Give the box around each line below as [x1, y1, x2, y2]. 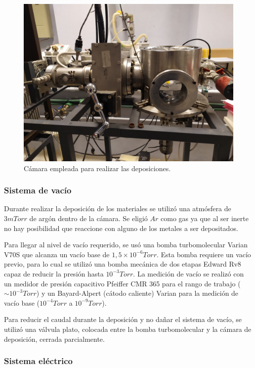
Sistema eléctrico [4, 355, 73, 367]
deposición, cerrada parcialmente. [4, 333, 105, 344]
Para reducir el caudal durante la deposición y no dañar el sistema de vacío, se [4, 314, 242, 324]
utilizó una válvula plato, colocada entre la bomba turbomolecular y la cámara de [4, 323, 252, 334]
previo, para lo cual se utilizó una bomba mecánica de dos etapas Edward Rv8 [4, 259, 241, 269]
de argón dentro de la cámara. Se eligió [29, 213, 148, 223]
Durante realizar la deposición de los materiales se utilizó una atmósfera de [4, 203, 231, 214]
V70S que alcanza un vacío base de [4, 249, 110, 259]
